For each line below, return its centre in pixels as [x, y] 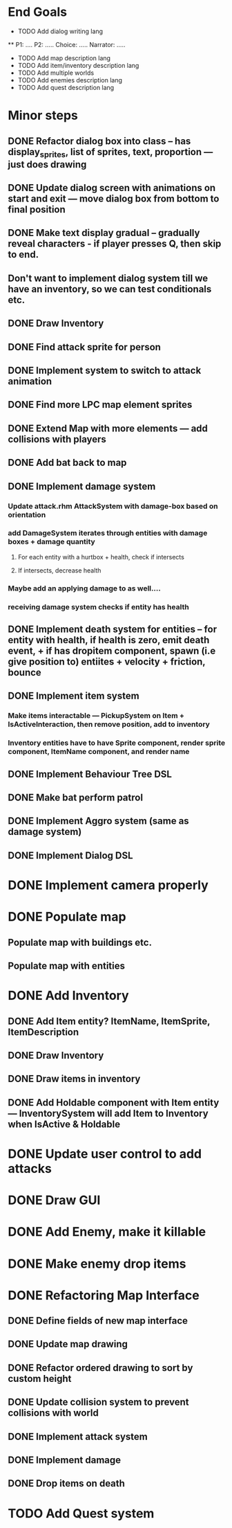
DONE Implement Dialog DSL [70, 855]
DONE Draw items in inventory [74, 1079]
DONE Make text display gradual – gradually [104, 233]
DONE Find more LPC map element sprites [100, 405]
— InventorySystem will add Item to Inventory [108, 1113]
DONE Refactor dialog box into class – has [99, 141]
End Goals [38, 12]
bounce [25, 673]
